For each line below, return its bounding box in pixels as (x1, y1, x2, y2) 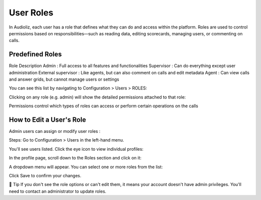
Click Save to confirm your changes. (9, 173, 82, 179)
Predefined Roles (9, 50, 62, 58)
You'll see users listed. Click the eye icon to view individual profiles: (9, 146, 144, 152)
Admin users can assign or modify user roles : (9, 129, 101, 134)
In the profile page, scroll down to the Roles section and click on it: (9, 155, 142, 161)
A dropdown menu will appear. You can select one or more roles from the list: (9, 164, 163, 170)
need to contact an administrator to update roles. (9, 188, 106, 194)
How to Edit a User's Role (9, 116, 87, 124)
